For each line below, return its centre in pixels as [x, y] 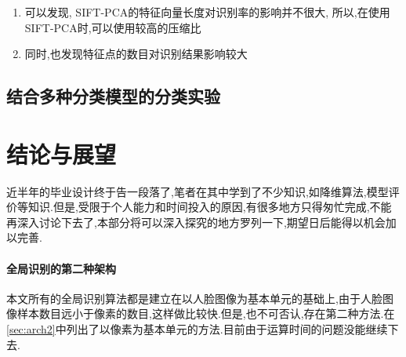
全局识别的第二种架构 [61, 268]
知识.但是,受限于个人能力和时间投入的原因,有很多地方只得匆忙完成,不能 [210, 207]
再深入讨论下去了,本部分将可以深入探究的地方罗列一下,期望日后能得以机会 [196, 222]
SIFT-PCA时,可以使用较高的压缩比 [113, 27]
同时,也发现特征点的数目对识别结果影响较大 [136, 54]
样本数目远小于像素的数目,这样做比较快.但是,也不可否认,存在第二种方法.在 [206, 313]
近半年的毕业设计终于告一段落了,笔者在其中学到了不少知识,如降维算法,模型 [198, 191]
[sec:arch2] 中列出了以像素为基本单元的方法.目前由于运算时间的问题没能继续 [197, 329]
